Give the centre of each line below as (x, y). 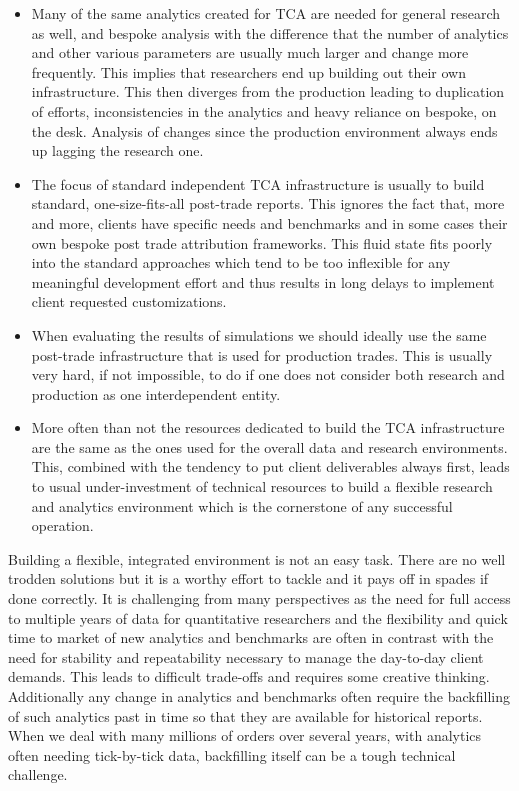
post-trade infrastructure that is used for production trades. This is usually (262, 354)
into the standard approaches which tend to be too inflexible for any (241, 262)
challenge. (38, 774)
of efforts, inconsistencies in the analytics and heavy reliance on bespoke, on (264, 110)
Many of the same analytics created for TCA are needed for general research (266, 13)
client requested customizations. (129, 301)
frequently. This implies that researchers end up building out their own (248, 71)
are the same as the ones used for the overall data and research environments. (269, 446)
